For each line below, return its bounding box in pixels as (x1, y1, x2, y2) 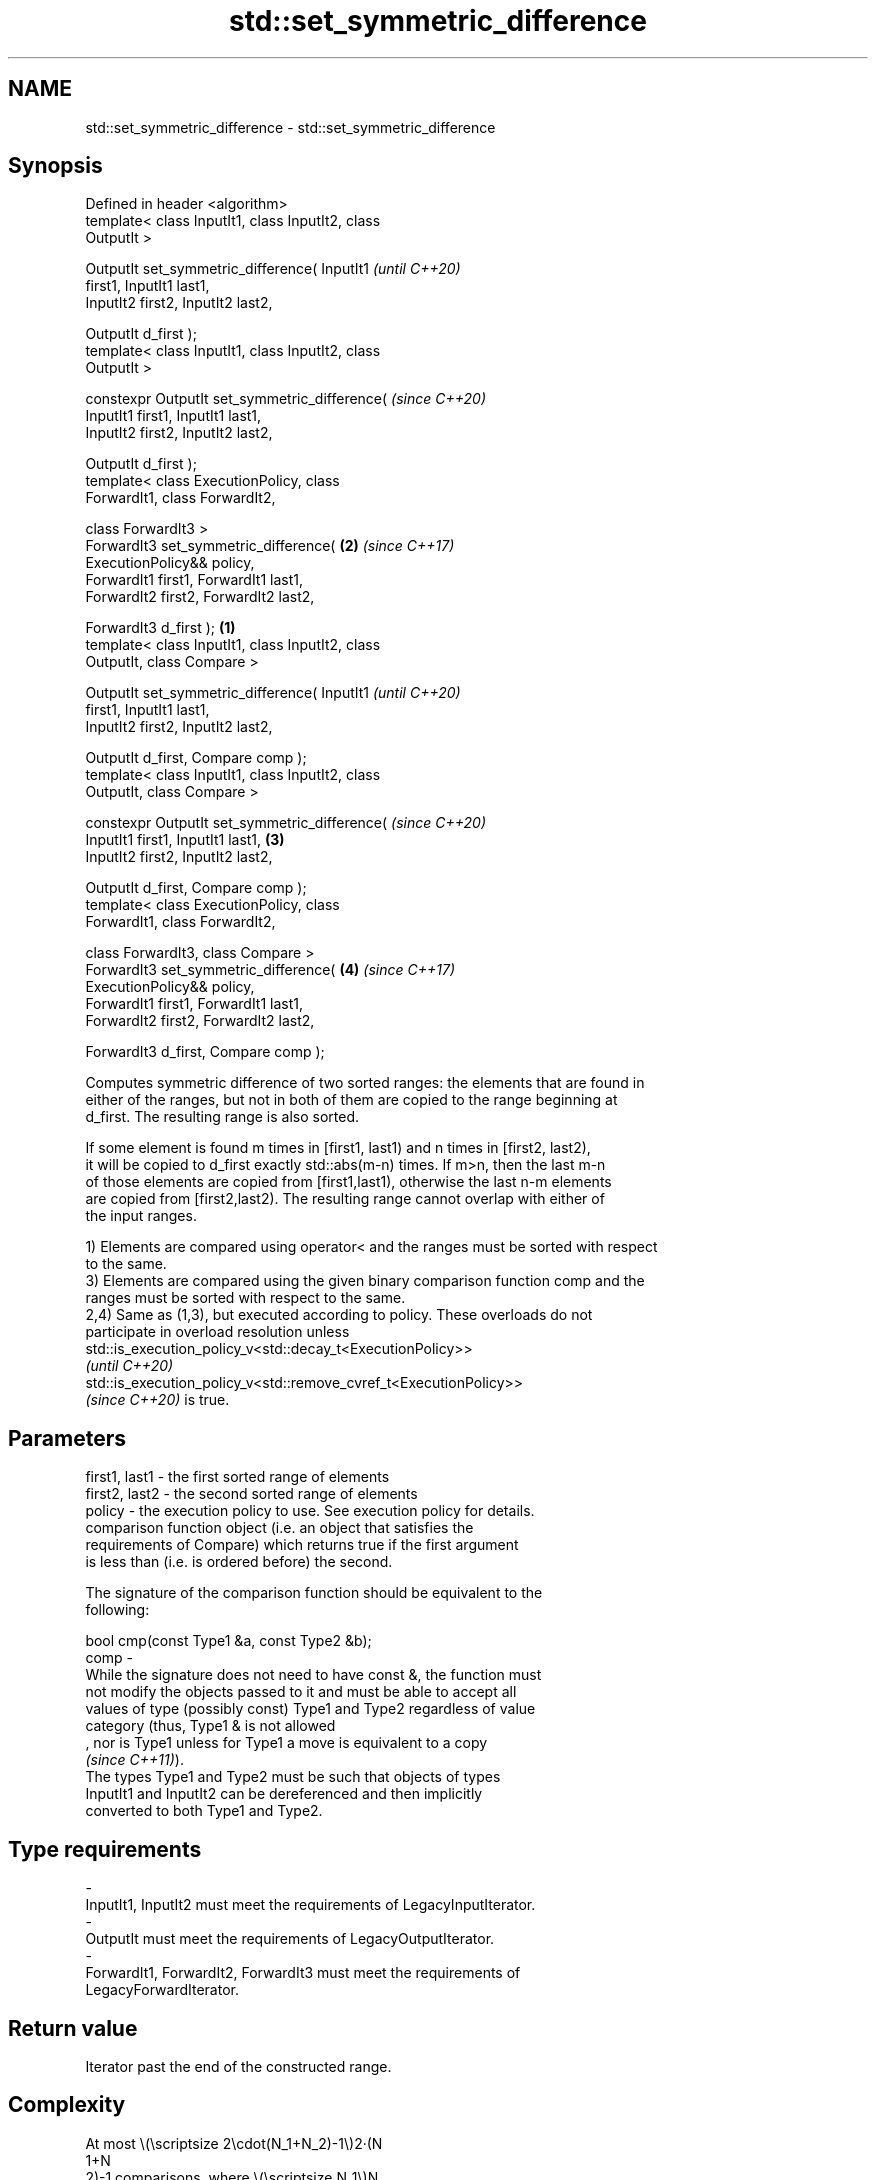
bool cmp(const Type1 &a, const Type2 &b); (85, 1632, 372, 1650)
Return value (8, 2015, 138, 2041)
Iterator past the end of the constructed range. (85, 2057, 392, 2075)
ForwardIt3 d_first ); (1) (85, 619, 236, 637)
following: (85, 1601, 150, 1619)
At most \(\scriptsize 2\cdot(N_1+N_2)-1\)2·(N (85, 2134, 383, 2152)
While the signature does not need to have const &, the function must (85, 1666, 542, 1684)
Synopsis (8, 153, 103, 179)
